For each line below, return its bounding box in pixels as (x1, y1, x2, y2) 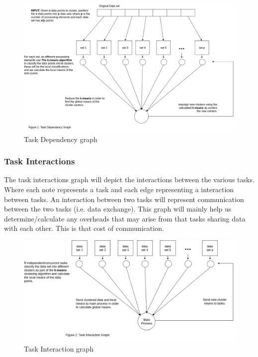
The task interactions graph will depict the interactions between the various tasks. (4, 174, 255, 185)
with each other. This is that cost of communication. (4, 223, 164, 233)
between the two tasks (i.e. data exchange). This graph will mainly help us (4, 204, 232, 214)
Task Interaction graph (24, 344, 94, 354)
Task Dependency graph (24, 134, 97, 144)
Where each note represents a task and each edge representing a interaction (4, 184, 234, 194)
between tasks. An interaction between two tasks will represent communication (4, 194, 244, 204)
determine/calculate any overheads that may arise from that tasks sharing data (4, 213, 246, 223)
